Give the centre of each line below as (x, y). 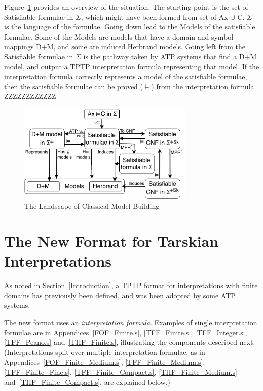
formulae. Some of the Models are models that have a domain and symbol (119, 36)
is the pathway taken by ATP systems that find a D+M (170, 56)
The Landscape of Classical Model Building (92, 206)
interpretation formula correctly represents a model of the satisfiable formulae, (126, 76)
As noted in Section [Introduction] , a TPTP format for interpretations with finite (131, 285)
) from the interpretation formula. (204, 86)
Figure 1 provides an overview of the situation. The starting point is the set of (126, 7)
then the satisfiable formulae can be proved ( (74, 86)
